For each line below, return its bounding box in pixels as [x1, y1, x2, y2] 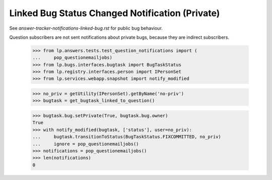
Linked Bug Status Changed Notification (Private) [9, 8, 220, 19]
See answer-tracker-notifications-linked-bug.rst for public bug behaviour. [9, 25, 163, 31]
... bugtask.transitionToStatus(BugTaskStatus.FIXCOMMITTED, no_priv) [32, 134, 222, 140]
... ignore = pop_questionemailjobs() [32, 141, 139, 147]
